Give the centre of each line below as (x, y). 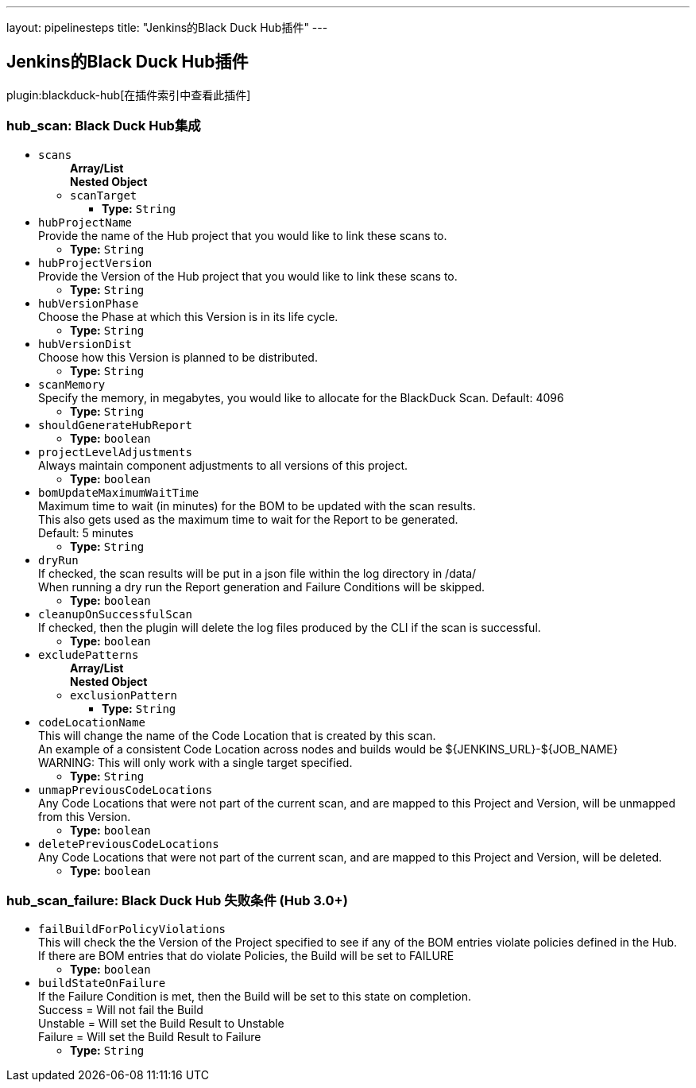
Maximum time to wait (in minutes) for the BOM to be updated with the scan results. (257, 505)
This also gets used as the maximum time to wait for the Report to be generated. (248, 519)
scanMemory (72, 384)
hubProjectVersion (95, 263)
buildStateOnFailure (102, 983)
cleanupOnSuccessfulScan (115, 614)
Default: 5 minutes (86, 532)
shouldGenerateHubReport (115, 425)
